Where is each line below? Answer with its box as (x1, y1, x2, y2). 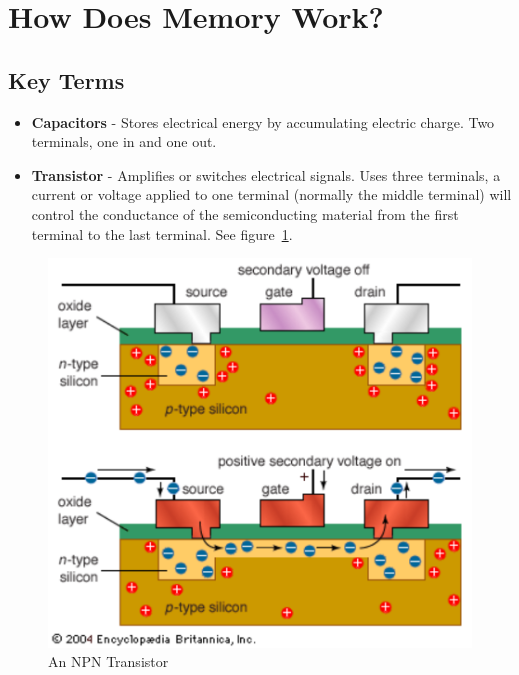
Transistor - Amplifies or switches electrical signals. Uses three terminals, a (31, 164, 501, 185)
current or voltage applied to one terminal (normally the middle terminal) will (31, 184, 512, 205)
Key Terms (8, 64, 125, 95)
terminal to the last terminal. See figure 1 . (31, 223, 293, 244)
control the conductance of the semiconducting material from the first (31, 203, 459, 224)
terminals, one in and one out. (31, 131, 217, 152)
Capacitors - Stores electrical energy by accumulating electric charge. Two (31, 111, 495, 132)
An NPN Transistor (48, 651, 169, 672)
